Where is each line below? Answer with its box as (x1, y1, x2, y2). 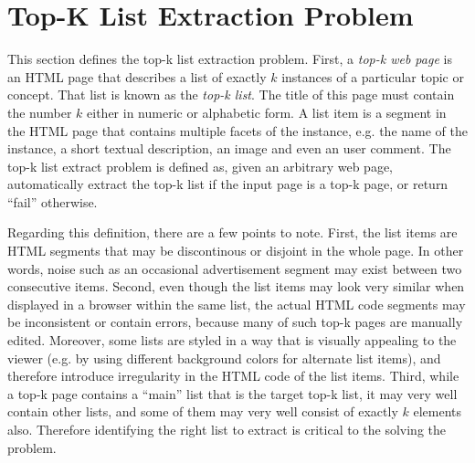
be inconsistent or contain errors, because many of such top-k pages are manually (7, 312, 463, 331)
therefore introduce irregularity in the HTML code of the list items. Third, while (7, 366, 459, 385)
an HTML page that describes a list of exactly (7, 67, 267, 86)
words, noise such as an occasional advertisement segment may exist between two (7, 258, 462, 278)
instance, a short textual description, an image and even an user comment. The (7, 139, 451, 158)
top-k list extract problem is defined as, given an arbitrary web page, (7, 156, 393, 175)
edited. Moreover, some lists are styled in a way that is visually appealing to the (7, 331, 457, 350)
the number (7, 102, 72, 121)
